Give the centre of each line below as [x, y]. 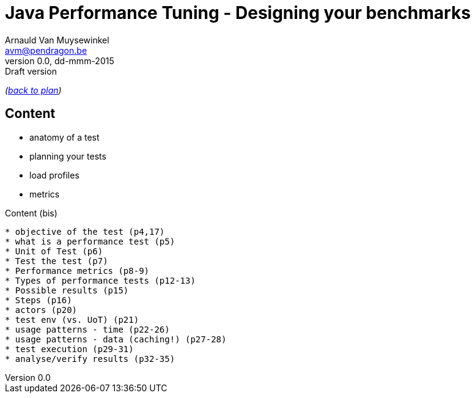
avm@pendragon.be [46, 50]
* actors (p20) [41, 310]
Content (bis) [31, 213]
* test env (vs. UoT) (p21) [72, 319]
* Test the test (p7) [57, 261]
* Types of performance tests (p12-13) [100, 280]
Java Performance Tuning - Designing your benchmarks [238, 13]
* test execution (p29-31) [69, 349]
